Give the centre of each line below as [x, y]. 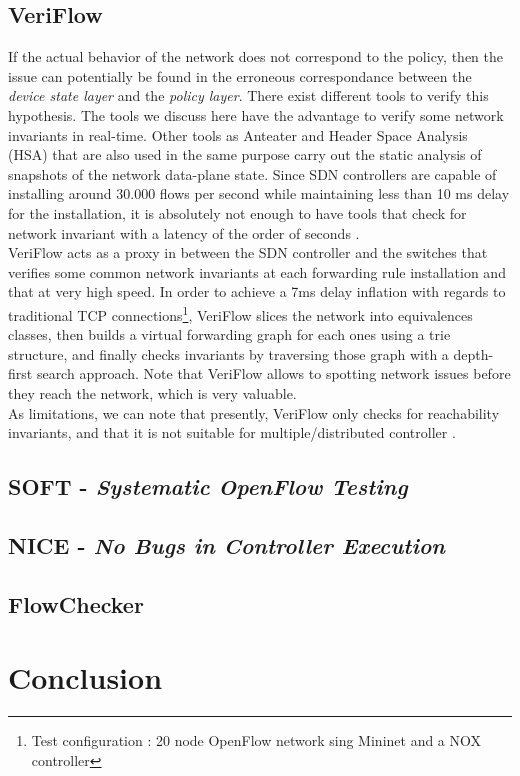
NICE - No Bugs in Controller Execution [226, 544]
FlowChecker [76, 603]
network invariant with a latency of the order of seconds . [184, 232]
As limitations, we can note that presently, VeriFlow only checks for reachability [254, 412]
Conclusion [85, 677]
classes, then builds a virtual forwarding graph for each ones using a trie [229, 334]
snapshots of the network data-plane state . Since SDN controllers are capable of [252, 173]
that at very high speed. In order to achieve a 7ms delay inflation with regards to [257, 291]
